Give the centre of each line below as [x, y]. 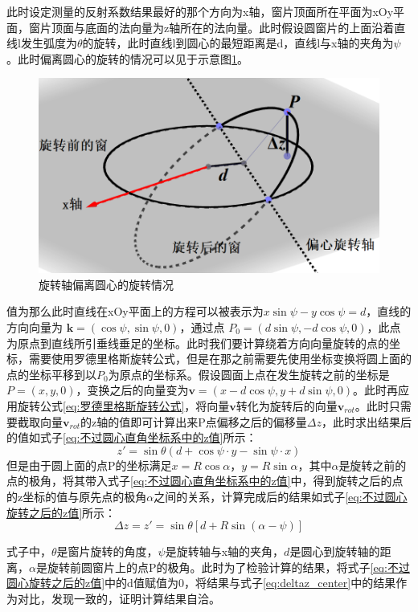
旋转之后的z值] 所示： [61, 512]
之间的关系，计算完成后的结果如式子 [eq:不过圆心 [281, 496]
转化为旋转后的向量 [287, 405]
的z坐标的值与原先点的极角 [77, 496]
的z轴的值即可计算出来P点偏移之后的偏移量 [194, 421]
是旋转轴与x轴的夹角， [225, 551]
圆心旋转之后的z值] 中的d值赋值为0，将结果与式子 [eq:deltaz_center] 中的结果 [201, 583]
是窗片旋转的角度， [107, 551]
